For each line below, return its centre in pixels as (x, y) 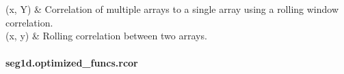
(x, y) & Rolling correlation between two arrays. (106, 36)
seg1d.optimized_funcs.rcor (72, 62)
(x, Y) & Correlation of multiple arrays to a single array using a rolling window (172, 9)
